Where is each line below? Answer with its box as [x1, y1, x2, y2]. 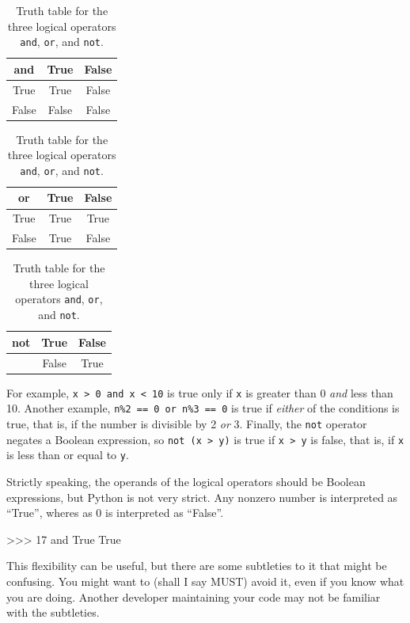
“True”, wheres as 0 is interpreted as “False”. [6, 504, 224, 521]
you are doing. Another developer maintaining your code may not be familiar [6, 588, 381, 605]
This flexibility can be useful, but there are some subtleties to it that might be [6, 557, 387, 574]
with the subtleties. [6, 604, 100, 621]
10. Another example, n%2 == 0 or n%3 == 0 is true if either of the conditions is [6, 400, 400, 416]
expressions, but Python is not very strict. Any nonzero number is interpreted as [6, 488, 398, 505]
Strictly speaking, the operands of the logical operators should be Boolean [6, 473, 366, 489]
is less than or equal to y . [6, 446, 129, 463]
